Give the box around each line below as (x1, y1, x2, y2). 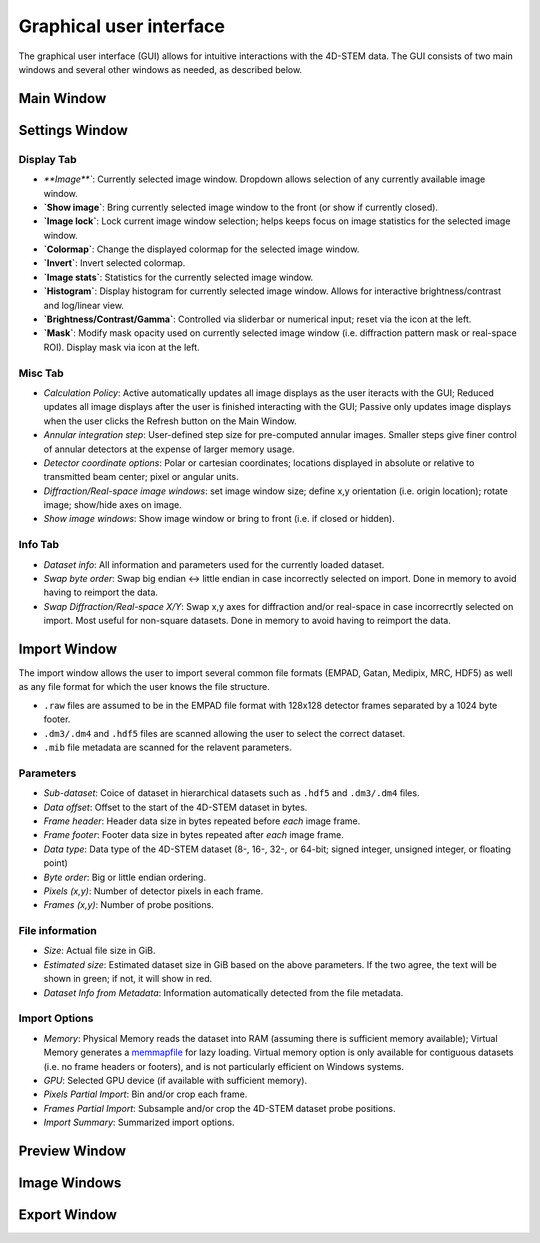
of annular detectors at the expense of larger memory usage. (43, 443, 295, 455)
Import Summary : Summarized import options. (43, 1116, 235, 1129)
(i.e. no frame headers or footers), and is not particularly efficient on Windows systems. (43, 1060, 405, 1072)
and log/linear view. (43, 299, 125, 311)
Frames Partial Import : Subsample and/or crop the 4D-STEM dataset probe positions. (43, 1102, 396, 1114)
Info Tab (18, 538, 60, 552)
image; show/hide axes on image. (43, 499, 182, 511)
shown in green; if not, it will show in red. (43, 973, 213, 985)
